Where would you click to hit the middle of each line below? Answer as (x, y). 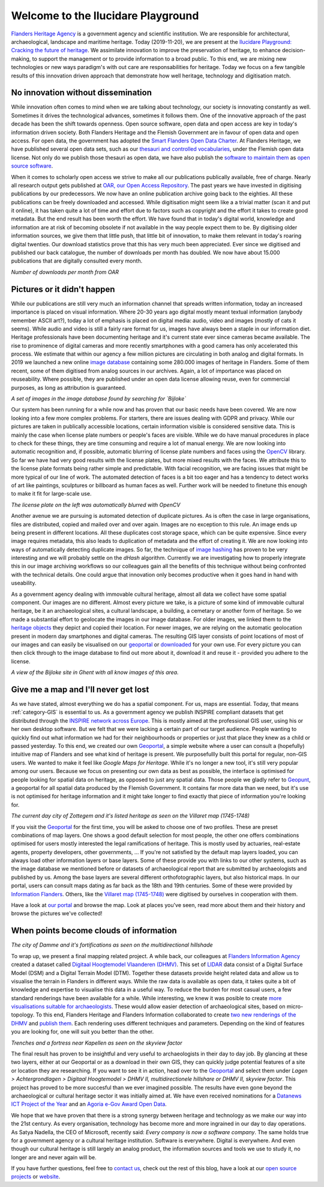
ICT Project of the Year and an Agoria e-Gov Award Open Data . (89, 1104)
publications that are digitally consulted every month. (77, 261)
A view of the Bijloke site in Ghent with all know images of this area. (95, 672)
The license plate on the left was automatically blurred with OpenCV (96, 505)
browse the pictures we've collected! (57, 914)
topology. (23, 1015)
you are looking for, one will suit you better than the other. (82, 1032)
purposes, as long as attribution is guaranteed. (69, 387)
